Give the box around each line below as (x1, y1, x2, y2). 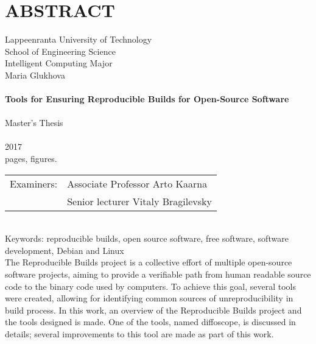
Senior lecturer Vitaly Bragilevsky (67, 194, 212, 208)
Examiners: (10, 176, 58, 191)
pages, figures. (5, 152, 57, 165)
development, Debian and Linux (5, 244, 124, 256)
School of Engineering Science (5, 44, 116, 57)
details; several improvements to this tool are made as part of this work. (5, 328, 274, 340)
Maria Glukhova (5, 68, 65, 81)
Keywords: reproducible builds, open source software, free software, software (5, 232, 289, 245)
